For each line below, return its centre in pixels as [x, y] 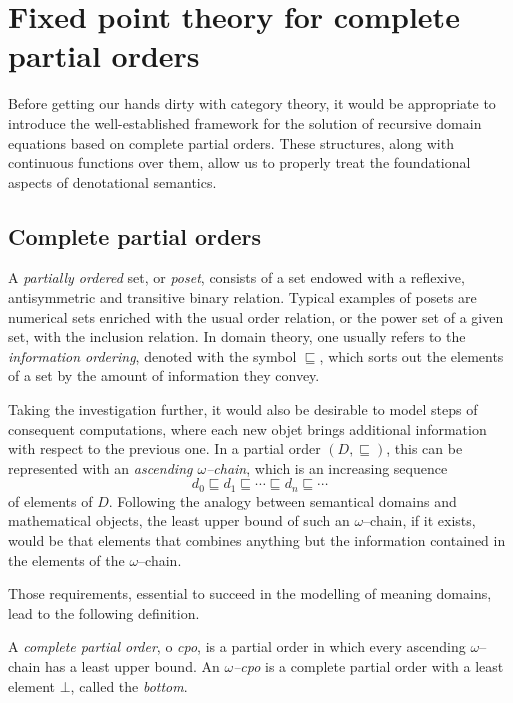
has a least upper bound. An [132, 666]
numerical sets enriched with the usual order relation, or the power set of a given [256, 316]
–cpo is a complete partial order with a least [368, 666]
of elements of [50, 500]
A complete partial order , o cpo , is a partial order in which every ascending [237, 646]
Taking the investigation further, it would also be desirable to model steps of [243, 409]
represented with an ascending [100, 467]
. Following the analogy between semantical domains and [282, 500]
